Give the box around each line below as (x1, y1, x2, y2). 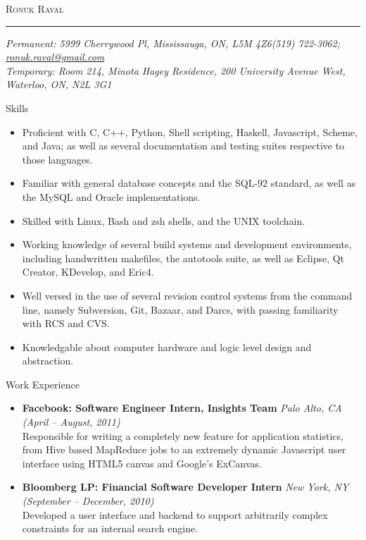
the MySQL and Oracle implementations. (22, 189, 201, 204)
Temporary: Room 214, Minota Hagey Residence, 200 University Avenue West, (6, 63, 346, 78)
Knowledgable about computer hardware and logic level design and (22, 339, 312, 354)
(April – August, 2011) (22, 415, 120, 429)
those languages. (22, 152, 93, 166)
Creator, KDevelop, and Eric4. (22, 264, 154, 279)
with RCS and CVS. (22, 316, 110, 331)
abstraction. (22, 353, 74, 368)
